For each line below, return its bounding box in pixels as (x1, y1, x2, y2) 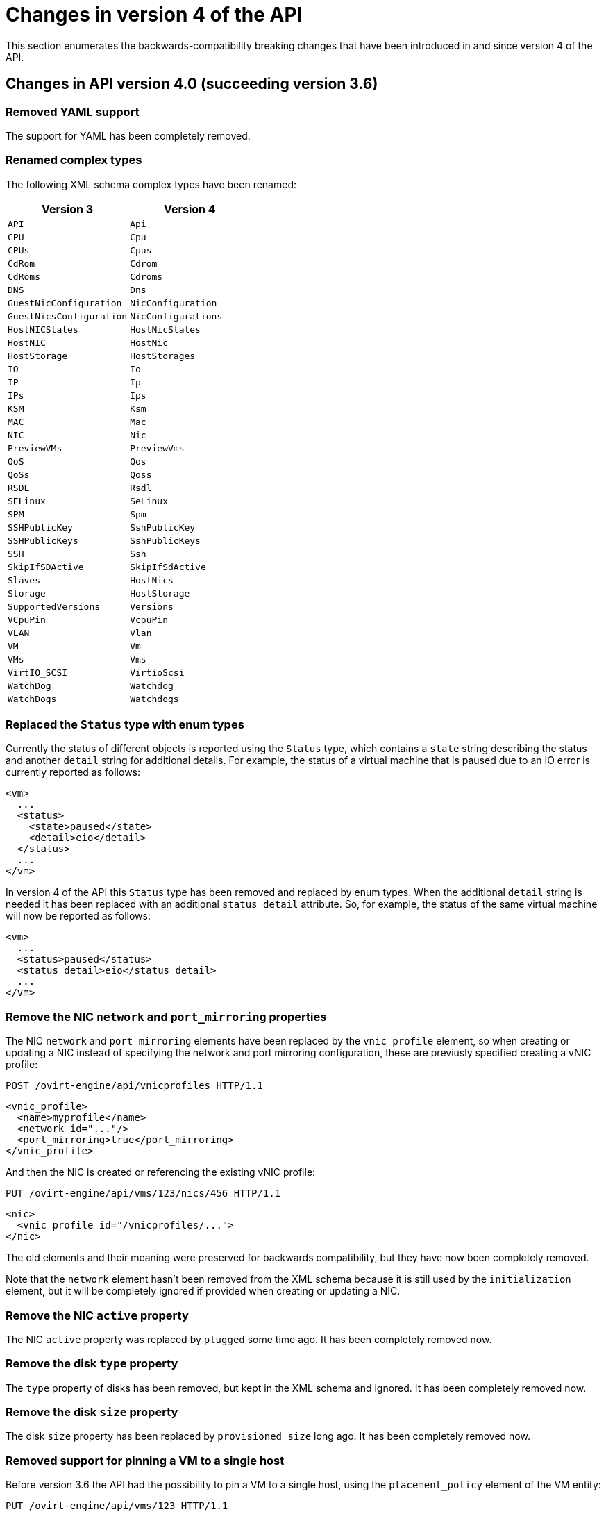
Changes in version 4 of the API (6, 3, 303, 26)
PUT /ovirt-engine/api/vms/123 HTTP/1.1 (6, 1500, 228, 1512)
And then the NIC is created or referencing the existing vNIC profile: (6, 1166, 316, 1179)
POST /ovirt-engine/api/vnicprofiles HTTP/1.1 (6, 1080, 263, 1092)
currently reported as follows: (6, 766, 141, 779)
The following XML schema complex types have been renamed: (6, 178, 297, 190)
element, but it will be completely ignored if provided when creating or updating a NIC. (6, 1285, 401, 1297)
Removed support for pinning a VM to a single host (6, 1453, 285, 1467)
